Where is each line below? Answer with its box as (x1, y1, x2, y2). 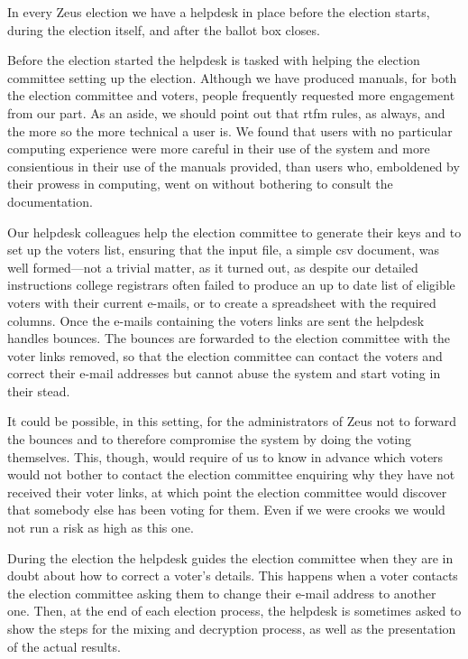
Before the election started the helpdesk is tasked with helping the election (7, 51, 420, 70)
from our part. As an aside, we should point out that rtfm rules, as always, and (7, 103, 445, 122)
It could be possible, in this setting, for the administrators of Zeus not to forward (7, 412, 457, 431)
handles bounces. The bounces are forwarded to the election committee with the (7, 329, 451, 348)
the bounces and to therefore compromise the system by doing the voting (7, 430, 412, 449)
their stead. (7, 381, 70, 400)
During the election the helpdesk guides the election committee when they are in (7, 548, 454, 567)
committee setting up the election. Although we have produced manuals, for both (7, 68, 457, 87)
